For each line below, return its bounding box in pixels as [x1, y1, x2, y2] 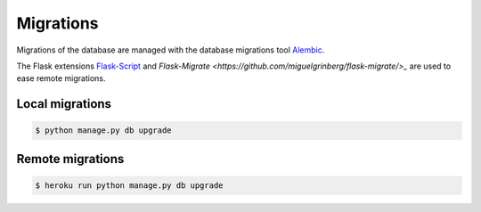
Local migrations [16, 96, 111, 111]
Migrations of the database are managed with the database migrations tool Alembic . [16, 45, 325, 55]
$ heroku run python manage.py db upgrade [35, 180, 224, 191]
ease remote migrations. [16, 73, 106, 84]
